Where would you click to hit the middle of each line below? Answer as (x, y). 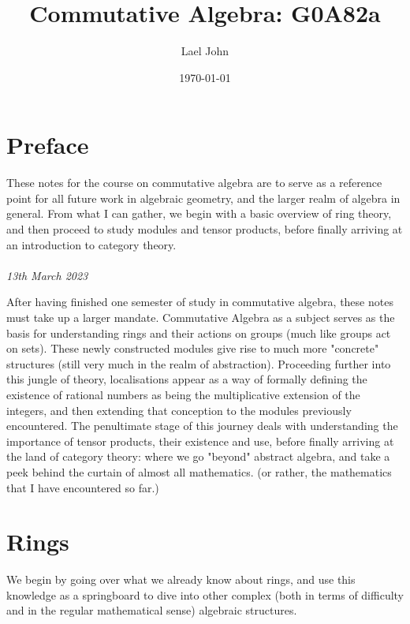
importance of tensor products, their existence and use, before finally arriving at (200, 441)
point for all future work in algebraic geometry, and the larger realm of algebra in (203, 198)
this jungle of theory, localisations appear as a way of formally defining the (187, 379)
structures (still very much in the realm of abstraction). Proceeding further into (199, 363)
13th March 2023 (47, 275)
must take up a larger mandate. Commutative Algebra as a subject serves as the (201, 317)
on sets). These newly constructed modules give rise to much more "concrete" (193, 348)
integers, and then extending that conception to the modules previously (179, 410)
